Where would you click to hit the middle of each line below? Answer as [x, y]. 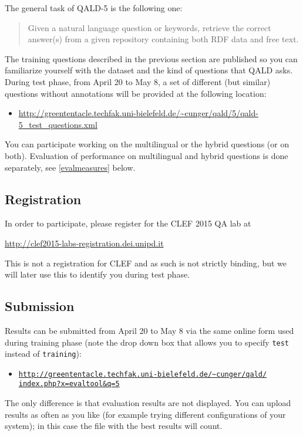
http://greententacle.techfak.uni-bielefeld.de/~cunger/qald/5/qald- [138, 113]
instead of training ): [43, 354]
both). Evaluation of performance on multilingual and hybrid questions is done [147, 155]
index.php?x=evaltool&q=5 [69, 384]
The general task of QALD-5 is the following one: [94, 8]
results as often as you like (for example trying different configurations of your [145, 414]
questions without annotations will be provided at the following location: [136, 93]
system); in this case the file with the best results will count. [114, 426]
